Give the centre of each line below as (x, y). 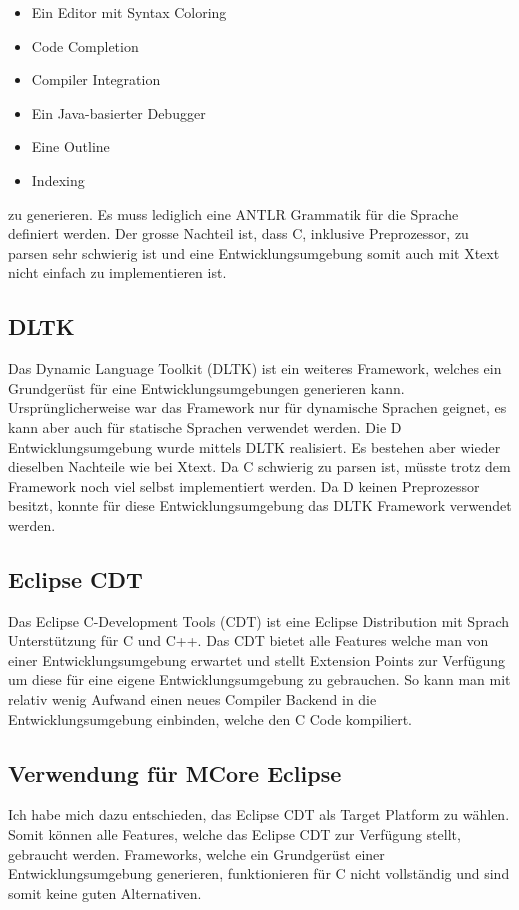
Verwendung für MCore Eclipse (175, 772)
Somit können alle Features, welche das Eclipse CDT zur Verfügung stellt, (234, 834)
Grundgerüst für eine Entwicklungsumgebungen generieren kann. (206, 387)
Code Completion (85, 45)
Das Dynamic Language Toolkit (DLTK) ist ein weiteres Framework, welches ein (255, 368)
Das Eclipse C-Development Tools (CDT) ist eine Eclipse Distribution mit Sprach (259, 620)
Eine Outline (70, 146)
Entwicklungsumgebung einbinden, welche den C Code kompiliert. (210, 718)
